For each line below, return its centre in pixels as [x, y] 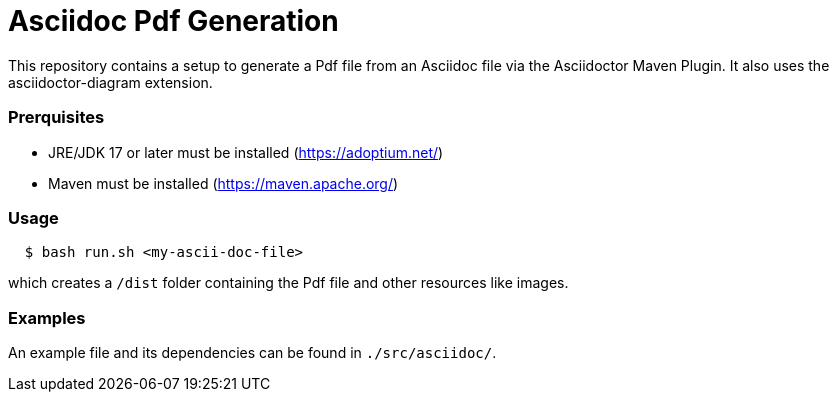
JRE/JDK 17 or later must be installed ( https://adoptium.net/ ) [246, 152]
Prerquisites [56, 117]
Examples [47, 317]
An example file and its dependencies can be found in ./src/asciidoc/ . [252, 352]
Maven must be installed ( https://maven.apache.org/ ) [223, 183]
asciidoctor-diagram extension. [110, 82]
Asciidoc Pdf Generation [173, 21]
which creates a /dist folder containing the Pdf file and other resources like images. [288, 283]
